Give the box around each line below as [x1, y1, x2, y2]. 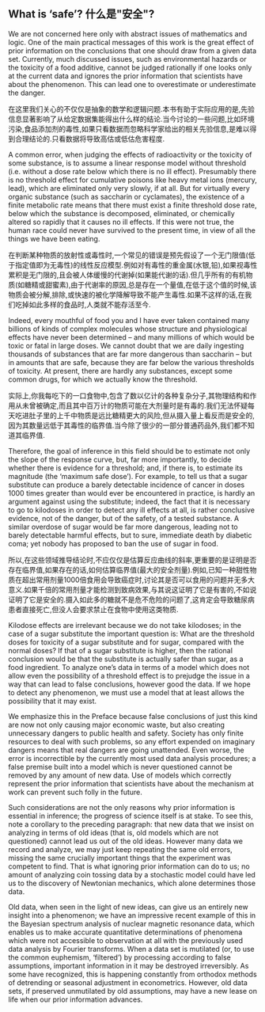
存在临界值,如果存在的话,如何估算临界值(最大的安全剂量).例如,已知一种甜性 [8, 565, 251, 574]
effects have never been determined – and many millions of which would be [8, 332, 255, 342]
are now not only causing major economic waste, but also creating [8, 720, 225, 729]
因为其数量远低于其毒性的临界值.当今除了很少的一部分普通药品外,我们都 [8, 420, 241, 430]
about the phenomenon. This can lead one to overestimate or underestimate [8, 79, 256, 89]
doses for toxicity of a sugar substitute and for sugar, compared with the [8, 637, 244, 647]
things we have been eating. [8, 234, 100, 243]
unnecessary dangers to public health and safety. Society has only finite [8, 728, 244, 738]
